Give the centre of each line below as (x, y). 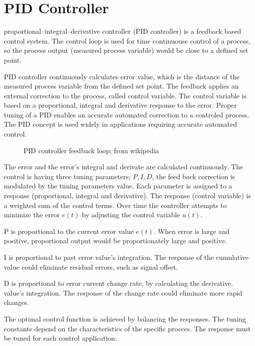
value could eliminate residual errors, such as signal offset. (91, 266)
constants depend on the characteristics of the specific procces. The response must (127, 328)
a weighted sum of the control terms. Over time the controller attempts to (115, 205)
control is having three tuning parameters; (67, 176)
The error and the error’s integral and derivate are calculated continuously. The (124, 167)
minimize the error (32, 215)
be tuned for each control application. (61, 338)
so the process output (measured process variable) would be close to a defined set (126, 50)
